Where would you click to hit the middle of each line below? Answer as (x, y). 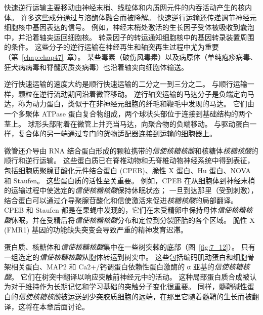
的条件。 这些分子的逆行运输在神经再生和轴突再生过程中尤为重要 (112, 47)
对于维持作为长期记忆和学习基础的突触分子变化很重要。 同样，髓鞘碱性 (129, 286)
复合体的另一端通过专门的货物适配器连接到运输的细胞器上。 (117, 133)
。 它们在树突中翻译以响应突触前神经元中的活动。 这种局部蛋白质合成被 (130, 276)
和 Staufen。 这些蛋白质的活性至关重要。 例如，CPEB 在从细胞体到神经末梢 (130, 180)
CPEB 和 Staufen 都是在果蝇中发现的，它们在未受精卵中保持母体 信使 (118, 210)
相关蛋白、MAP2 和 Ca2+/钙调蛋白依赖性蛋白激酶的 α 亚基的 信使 (120, 267)
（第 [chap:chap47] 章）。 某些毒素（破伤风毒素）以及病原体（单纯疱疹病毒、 (131, 56)
